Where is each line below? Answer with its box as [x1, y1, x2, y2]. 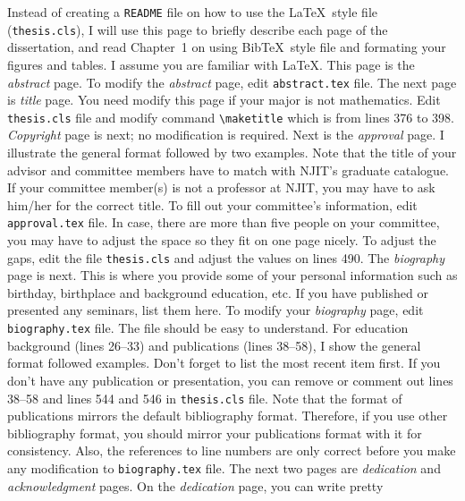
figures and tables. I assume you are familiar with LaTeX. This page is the [7, 55, 415, 73]
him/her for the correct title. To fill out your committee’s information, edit [7, 195, 418, 214]
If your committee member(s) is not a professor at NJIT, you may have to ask [7, 178, 435, 197]
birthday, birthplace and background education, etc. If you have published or [7, 283, 428, 301]
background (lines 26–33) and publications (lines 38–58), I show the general [7, 335, 421, 354]
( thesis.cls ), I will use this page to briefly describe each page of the [7, 20, 388, 38]
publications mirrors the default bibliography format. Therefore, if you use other [7, 406, 448, 425]
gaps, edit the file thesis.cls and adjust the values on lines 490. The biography [7, 248, 445, 267]
